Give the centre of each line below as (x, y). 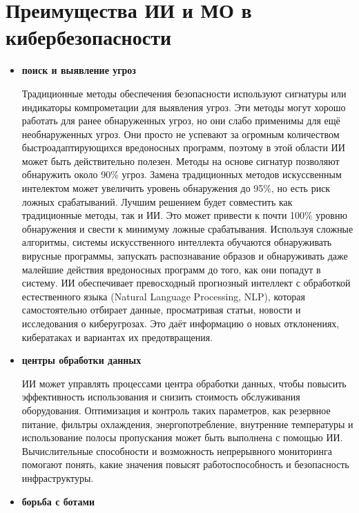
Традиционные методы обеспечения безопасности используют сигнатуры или (184, 93)
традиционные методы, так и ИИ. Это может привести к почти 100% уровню (184, 215)
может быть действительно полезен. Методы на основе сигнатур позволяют (181, 161)
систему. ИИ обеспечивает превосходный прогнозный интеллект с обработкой (186, 283)
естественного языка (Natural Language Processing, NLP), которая (164, 296)
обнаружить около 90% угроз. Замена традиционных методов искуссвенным (182, 174)
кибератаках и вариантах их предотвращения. (117, 337)
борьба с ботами (58, 501)
